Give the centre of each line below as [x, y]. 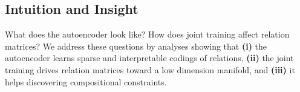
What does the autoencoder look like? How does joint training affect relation [147, 34]
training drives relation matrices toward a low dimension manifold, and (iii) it [150, 69]
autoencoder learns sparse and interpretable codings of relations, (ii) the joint [149, 58]
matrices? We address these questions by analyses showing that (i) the [136, 46]
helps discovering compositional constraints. [86, 81]
